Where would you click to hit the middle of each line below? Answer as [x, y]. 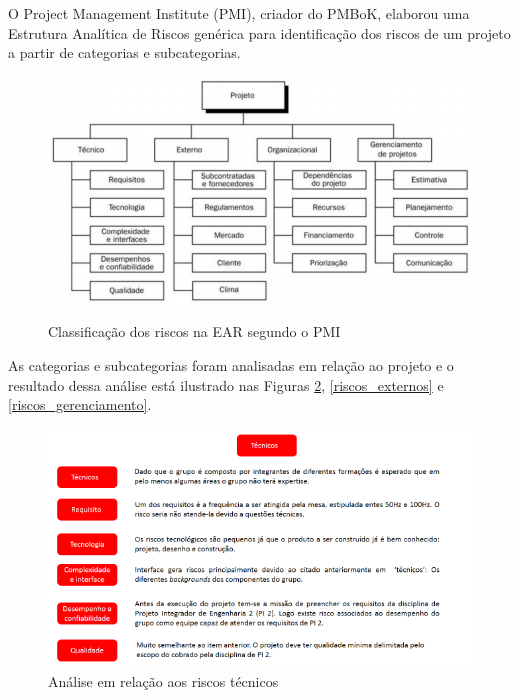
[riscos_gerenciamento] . [80, 404]
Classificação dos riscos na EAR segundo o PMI [194, 331]
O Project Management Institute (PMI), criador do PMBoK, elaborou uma [239, 13]
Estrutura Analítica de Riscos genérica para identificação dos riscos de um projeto [259, 32]
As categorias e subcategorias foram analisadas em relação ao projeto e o [231, 364]
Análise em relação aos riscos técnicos [163, 680]
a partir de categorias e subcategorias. [124, 52]
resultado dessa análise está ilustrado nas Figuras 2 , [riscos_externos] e [226, 384]
